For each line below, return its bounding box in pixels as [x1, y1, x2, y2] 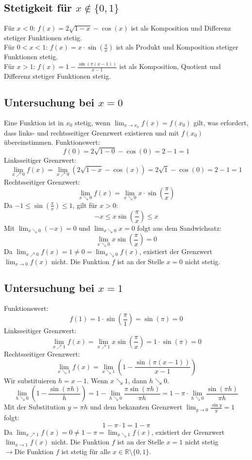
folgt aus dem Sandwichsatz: [137, 222, 222, 233]
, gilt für [72, 200, 98, 210]
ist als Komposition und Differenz [131, 23, 231, 33]
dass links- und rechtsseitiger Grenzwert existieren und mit [4, 127, 179, 137]
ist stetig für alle [61, 446, 111, 456]
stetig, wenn [75, 117, 111, 127]
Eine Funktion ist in [4, 117, 64, 127]
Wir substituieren [4, 375, 56, 385]
